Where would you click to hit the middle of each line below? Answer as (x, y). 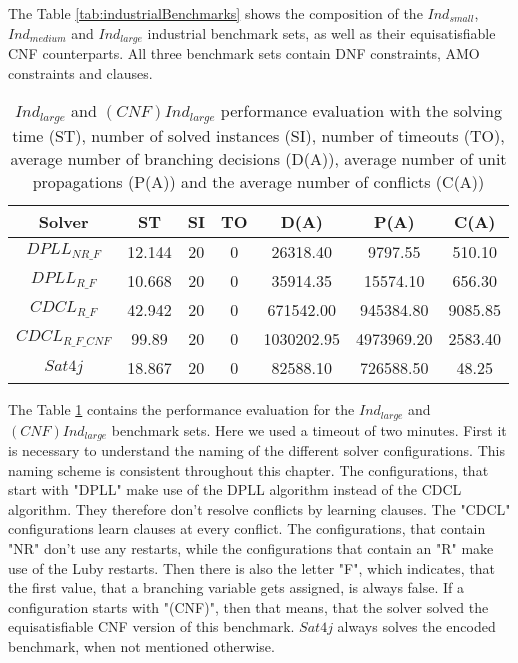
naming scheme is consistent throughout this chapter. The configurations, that (248, 469)
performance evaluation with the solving (361, 111)
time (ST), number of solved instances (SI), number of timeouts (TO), (258, 136)
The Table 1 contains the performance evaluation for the (181, 409)
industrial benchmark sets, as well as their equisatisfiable (321, 32)
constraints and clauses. (80, 72)
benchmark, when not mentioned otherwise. (141, 646)
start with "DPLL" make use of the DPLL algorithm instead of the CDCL (235, 489)
